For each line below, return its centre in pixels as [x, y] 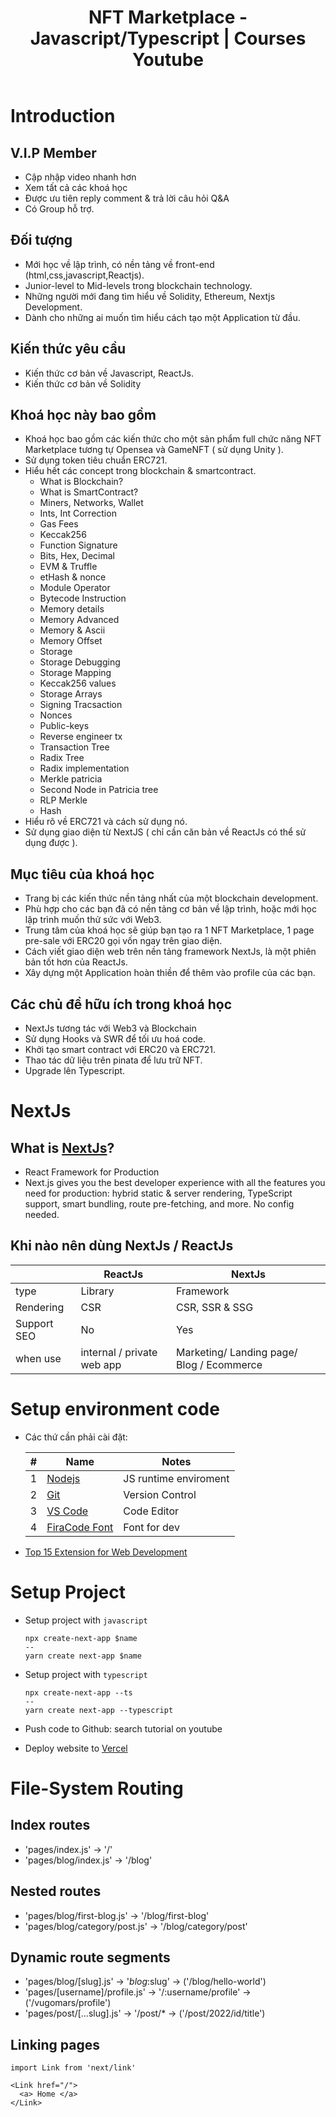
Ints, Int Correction [78, 513]
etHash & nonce [73, 577]
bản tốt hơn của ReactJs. [76, 962]
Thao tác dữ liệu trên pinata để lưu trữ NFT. [113, 1060]
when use [38, 1358]
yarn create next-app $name [83, 1656]
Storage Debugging [80, 662]
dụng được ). [51, 843]
